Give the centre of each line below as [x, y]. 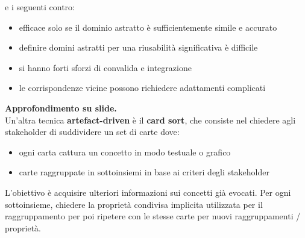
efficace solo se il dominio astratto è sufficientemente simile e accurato [148, 27]
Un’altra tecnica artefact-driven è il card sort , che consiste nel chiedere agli [150, 120]
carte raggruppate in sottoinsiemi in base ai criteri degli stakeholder [144, 172]
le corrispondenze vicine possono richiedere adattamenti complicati [142, 88]
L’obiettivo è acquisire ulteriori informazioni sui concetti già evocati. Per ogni [148, 192]
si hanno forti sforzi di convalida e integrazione [105, 67]
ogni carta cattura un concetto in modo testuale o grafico [125, 152]
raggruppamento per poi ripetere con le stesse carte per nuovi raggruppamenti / [153, 216]
